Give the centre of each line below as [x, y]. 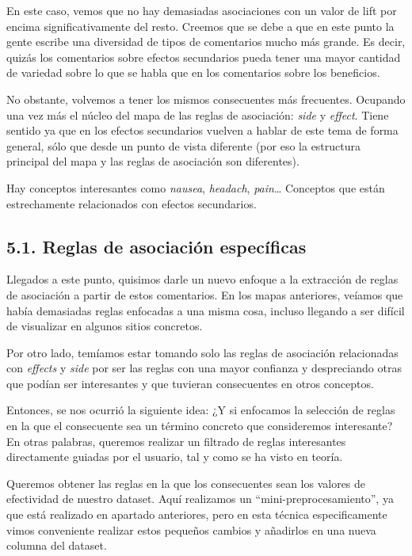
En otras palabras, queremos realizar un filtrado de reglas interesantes [176, 441]
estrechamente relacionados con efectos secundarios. [132, 203]
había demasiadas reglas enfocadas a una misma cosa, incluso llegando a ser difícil [206, 310]
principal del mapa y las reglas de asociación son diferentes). [153, 161]
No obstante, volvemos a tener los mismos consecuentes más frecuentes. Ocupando [206, 99]
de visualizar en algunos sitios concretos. [105, 326]
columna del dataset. [57, 545]
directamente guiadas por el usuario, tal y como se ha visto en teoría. [175, 457]
